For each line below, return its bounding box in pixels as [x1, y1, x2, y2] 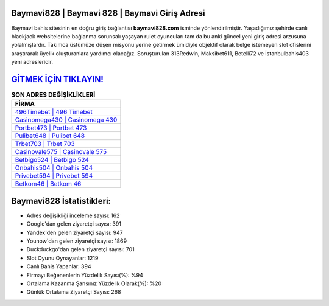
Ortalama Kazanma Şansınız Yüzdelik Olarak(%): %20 [26, 280, 162, 287]
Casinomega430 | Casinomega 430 [15, 116, 118, 124]
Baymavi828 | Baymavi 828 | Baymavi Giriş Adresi [11, 8, 205, 18]
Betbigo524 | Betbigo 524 [15, 156, 90, 164]
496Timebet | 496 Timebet [15, 108, 93, 116]
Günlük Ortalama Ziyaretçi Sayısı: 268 [26, 288, 121, 296]
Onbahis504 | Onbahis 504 [15, 164, 93, 172]
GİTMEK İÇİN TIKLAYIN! [11, 74, 104, 85]
